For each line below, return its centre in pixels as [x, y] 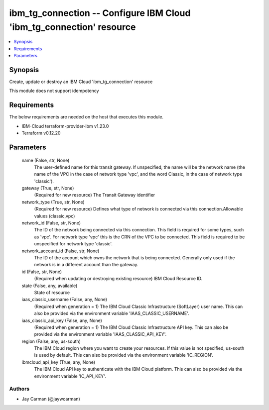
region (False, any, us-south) [51, 341]
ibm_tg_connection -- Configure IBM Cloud [100, 13]
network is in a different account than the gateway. [86, 265]
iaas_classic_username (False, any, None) [64, 300]
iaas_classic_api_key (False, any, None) [62, 320]
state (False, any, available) [50, 286]
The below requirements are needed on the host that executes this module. [86, 117]
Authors [19, 389]
